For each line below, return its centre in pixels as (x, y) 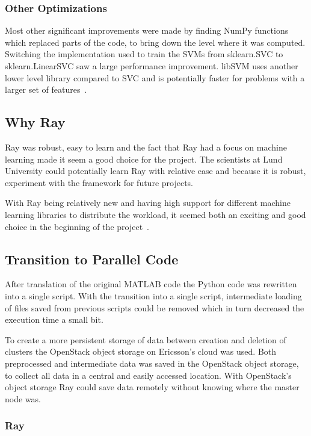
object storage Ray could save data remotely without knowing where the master (152, 387)
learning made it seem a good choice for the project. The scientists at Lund (144, 159)
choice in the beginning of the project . (77, 226)
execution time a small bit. (54, 319)
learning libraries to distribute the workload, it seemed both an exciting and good (155, 214)
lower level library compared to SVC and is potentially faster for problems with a (155, 77)
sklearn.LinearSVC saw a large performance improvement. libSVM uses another (152, 66)
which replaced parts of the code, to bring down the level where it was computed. (155, 42)
